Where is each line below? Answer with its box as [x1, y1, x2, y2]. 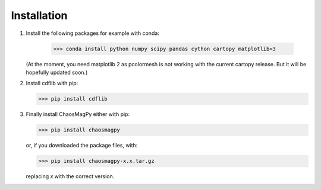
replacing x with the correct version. [26, 173, 115, 180]
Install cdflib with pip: [26, 80, 78, 87]
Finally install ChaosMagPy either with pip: [26, 111, 130, 118]
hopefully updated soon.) [26, 69, 88, 76]
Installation [11, 9, 68, 22]
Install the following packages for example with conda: [26, 30, 160, 37]
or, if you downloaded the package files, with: [26, 142, 138, 149]
